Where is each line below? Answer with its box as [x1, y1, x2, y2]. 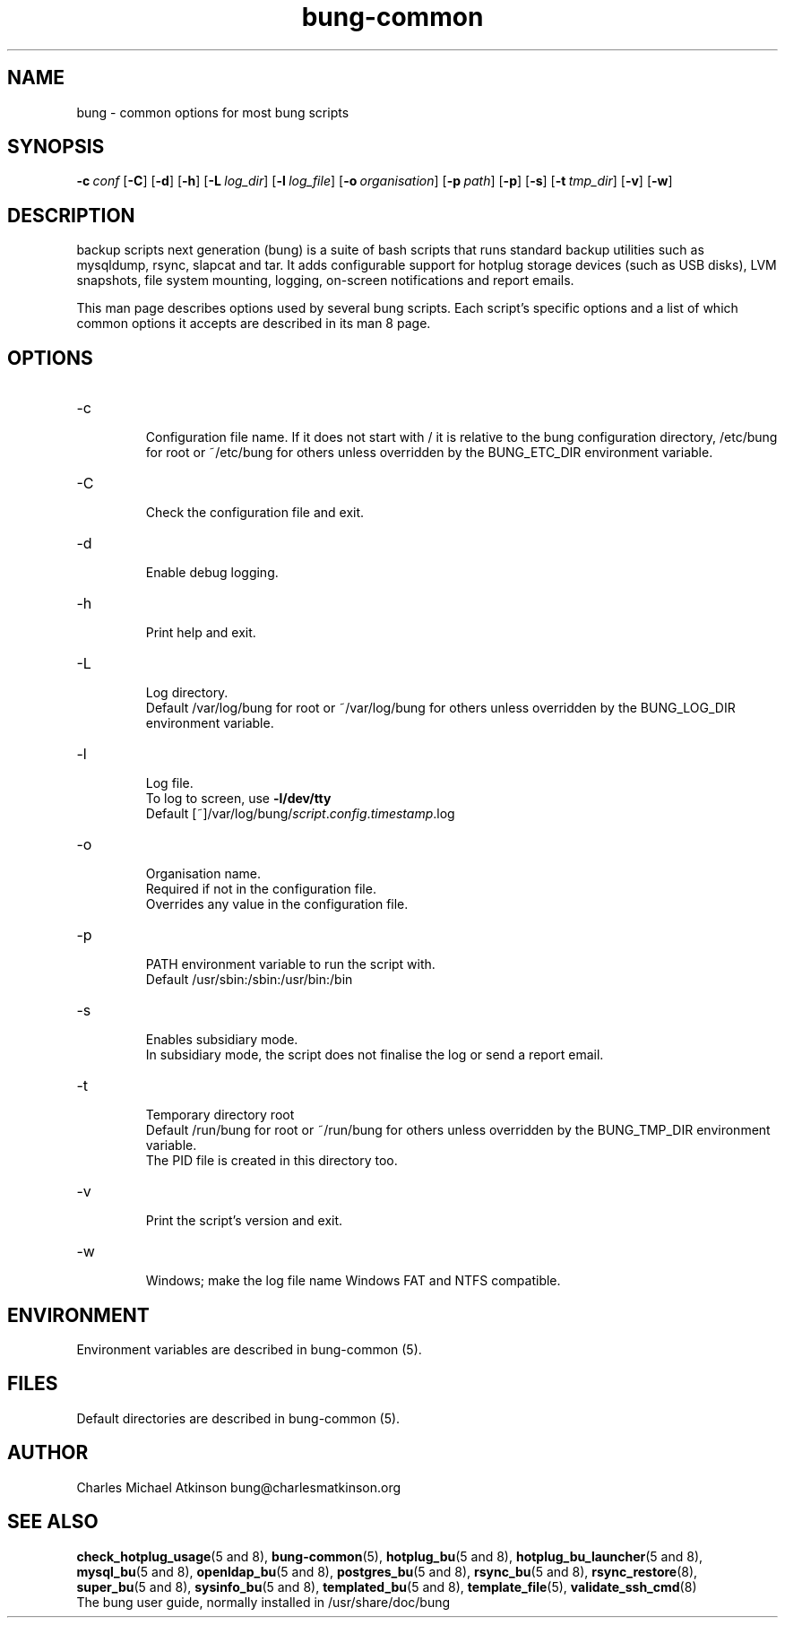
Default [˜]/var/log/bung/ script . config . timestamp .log [145, 806, 455, 822]
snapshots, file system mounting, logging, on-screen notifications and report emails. [76, 272, 574, 289]
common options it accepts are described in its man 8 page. [76, 315, 431, 332]
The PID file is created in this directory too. [145, 1153, 398, 1169]
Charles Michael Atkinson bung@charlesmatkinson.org [76, 1479, 401, 1495]
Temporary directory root [145, 1107, 295, 1123]
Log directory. [145, 685, 229, 701]
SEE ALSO [7, 1510, 99, 1534]
